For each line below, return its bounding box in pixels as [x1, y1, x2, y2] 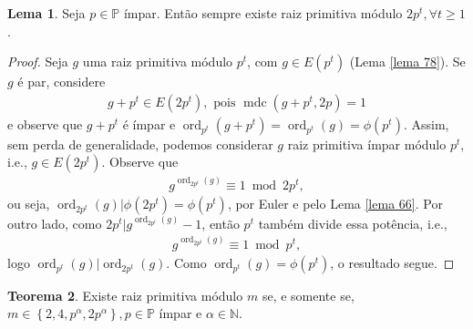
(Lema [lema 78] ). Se [349, 52, 466, 71]
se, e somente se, [262, 285, 355, 304]
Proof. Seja [7, 52, 68, 71]
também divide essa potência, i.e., [258, 213, 447, 232]
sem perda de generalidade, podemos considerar [7, 134, 273, 153]
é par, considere [17, 72, 106, 91]
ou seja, [7, 193, 50, 212]
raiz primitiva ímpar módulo [287, 134, 447, 153]
